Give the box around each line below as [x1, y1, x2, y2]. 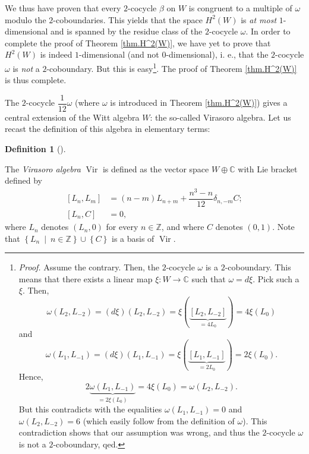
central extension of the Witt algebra [5, 111, 140, 123]
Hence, [18, 370, 43, 383]
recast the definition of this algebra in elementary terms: [5, 122, 210, 135]
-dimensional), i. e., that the [166, 48, 269, 61]
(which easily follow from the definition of [83, 414, 235, 427]
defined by [5, 174, 43, 187]
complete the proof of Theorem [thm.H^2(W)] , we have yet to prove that [5, 36, 271, 49]
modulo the [5, 13, 46, 26]
